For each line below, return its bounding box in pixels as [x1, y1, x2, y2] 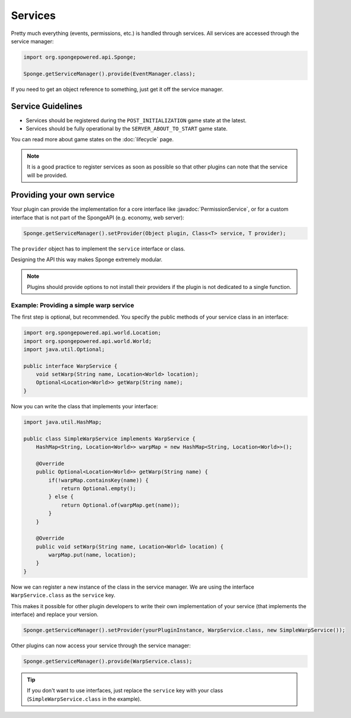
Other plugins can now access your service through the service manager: [11, 641, 191, 649]
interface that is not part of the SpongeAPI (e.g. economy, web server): [11, 214, 184, 221]
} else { [48, 493, 74, 500]
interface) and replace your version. [11, 611, 99, 618]
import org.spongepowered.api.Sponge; [23, 53, 136, 61]
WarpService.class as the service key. [11, 592, 116, 599]
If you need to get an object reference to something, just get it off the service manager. [11, 85, 224, 93]
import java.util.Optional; [23, 346, 105, 352]
